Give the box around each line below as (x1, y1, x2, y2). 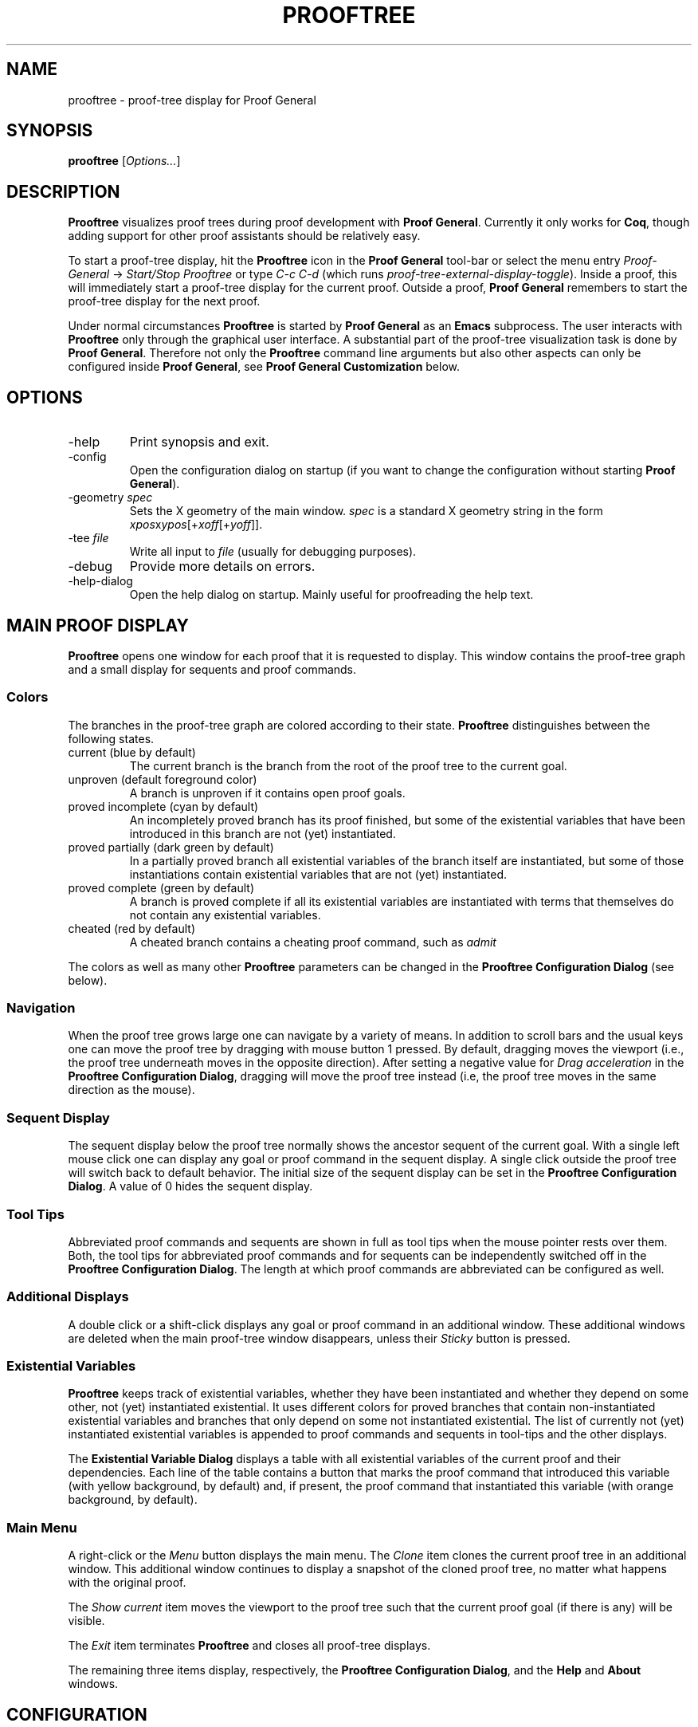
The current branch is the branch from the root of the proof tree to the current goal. (129, 758, 567, 773)
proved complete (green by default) (68, 880, 255, 895)
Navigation (6, 1000, 76, 1017)
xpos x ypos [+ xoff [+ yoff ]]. (129, 517, 263, 532)
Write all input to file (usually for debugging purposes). (129, 545, 417, 559)
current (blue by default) (68, 745, 196, 759)
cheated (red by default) (68, 921, 195, 935)
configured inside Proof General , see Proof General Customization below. (68, 360, 461, 374)
